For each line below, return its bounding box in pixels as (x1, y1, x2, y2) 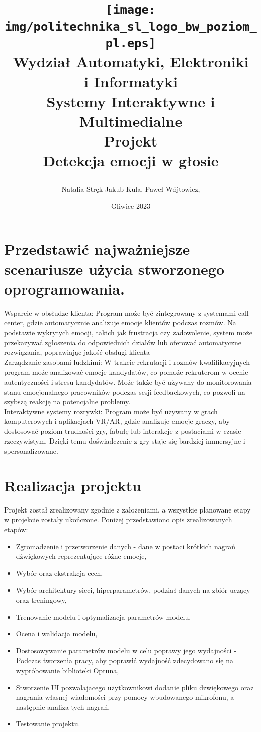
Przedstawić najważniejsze (4, 239, 190, 259)
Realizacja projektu (4, 475, 142, 495)
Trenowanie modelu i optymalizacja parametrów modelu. (16, 611, 191, 622)
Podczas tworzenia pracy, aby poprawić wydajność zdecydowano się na (16, 655, 233, 666)
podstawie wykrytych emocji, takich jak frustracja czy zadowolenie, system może (4, 327, 252, 337)
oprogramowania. (4, 278, 125, 299)
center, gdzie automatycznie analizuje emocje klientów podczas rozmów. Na (4, 317, 236, 328)
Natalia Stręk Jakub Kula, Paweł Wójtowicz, (61, 184, 200, 194)
